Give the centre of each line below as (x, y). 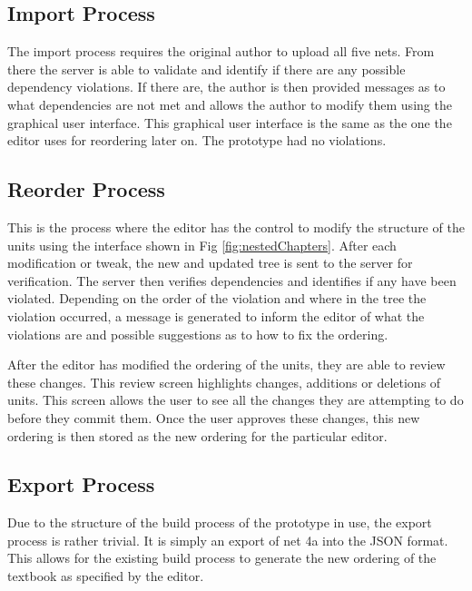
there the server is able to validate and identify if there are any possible (206, 69)
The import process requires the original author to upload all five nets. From (221, 51)
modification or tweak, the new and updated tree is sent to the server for (210, 263)
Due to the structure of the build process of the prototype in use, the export (220, 522)
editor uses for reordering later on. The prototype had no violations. (197, 140)
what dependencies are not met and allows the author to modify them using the (230, 104)
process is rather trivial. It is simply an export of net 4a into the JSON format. (228, 540)
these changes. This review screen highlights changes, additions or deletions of (224, 382)
